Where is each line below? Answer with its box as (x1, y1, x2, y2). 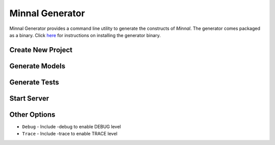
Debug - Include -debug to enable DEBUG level (22, 123, 121, 129)
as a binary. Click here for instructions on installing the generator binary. (9, 32, 161, 38)
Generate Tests (9, 78, 60, 86)
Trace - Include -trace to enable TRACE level (22, 131, 118, 137)
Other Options (9, 110, 56, 119)
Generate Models (9, 61, 66, 70)
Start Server (9, 94, 49, 102)
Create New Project (9, 46, 73, 54)
